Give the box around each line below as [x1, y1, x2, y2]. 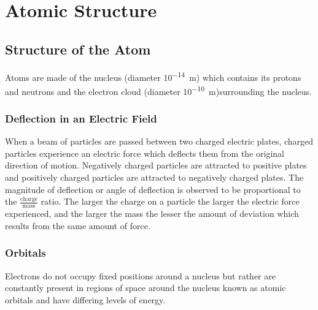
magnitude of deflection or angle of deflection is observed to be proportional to [5, 183, 301, 195]
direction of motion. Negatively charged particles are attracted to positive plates [5, 159, 307, 172]
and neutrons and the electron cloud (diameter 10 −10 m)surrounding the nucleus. [5, 83, 312, 97]
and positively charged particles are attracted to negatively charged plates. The [5, 171, 304, 184]
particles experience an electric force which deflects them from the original [5, 146, 284, 159]
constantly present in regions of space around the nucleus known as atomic [5, 281, 286, 294]
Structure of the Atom [5, 39, 151, 58]
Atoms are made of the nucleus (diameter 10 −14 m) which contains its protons [5, 69, 301, 83]
